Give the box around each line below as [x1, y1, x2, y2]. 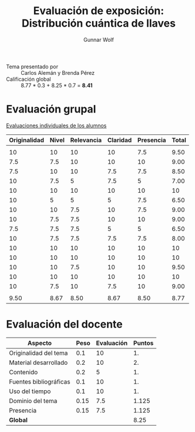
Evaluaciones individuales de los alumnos [6, 122, 107, 129]
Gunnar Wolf [83, 36, 115, 43]
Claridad [107, 136, 132, 144]
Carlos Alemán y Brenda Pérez [21, 69, 95, 76]
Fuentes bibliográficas [9, 377, 70, 385]
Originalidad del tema [9, 349, 68, 357]
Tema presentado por [6, 63, 59, 70]
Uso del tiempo [9, 387, 51, 395]
